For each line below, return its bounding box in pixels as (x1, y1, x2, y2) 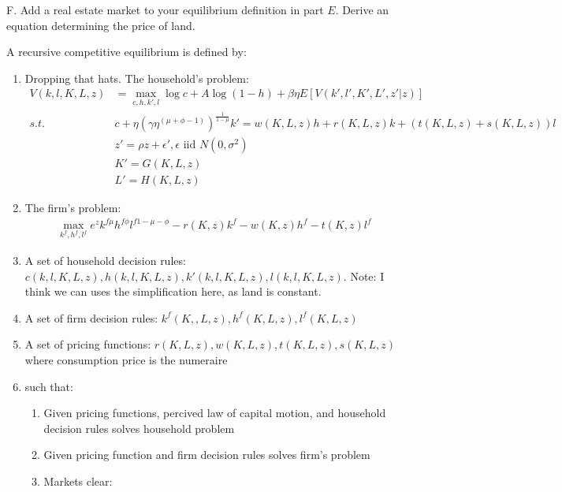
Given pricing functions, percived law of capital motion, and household (43, 404, 386, 421)
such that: (24, 378, 73, 394)
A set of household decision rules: (24, 252, 186, 269)
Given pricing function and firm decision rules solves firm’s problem (43, 446, 370, 463)
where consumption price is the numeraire (24, 351, 228, 367)
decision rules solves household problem (43, 419, 235, 436)
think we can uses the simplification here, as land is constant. (24, 283, 322, 300)
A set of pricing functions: (24, 336, 151, 352)
